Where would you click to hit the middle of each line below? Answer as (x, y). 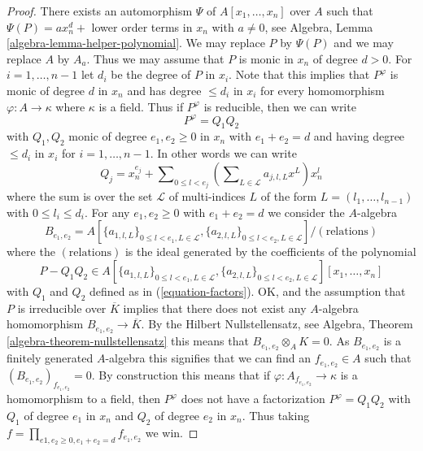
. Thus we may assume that (155, 58)
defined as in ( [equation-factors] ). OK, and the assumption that (248, 291)
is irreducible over (62, 308)
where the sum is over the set (80, 196)
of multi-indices (207, 196)
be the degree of (151, 74)
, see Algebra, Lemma (319, 26)
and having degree (359, 136)
